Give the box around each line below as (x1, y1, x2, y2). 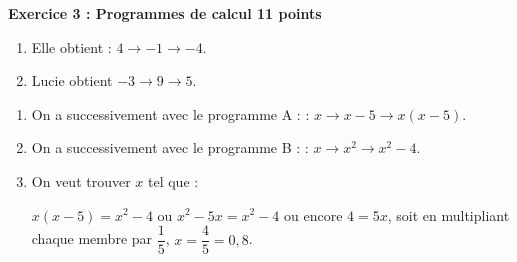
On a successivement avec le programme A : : (31, 103, 310, 124)
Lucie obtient (31, 70, 113, 91)
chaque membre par (31, 228, 153, 249)
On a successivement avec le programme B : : (31, 137, 309, 158)
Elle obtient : (31, 36, 112, 57)
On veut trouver (31, 170, 131, 191)
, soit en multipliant (387, 204, 510, 225)
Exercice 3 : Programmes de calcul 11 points (8, 3, 322, 23)
